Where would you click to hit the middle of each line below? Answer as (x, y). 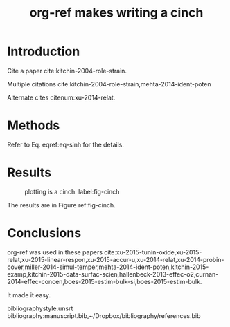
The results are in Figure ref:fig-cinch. (61, 205)
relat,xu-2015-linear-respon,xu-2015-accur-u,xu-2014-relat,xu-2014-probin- (116, 259)
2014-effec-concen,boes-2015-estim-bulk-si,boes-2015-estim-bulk (104, 281)
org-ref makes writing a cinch (116, 13)
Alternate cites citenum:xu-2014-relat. (61, 97)
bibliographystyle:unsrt (40, 308)
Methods (34, 125)
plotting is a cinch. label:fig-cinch (72, 191)
